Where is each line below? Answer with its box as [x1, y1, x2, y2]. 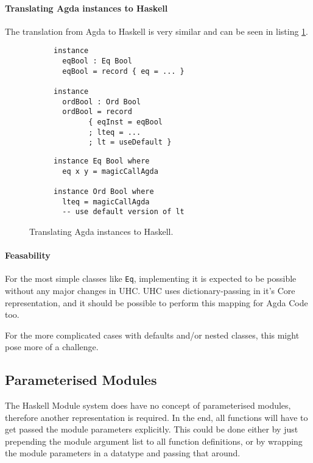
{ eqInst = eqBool [88, 117, 163, 126]
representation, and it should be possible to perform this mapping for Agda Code [5, 296, 308, 309]
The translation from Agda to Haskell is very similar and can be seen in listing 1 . [5, 24, 309, 37]
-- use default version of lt [62, 207, 185, 217]
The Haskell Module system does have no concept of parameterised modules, [5, 399, 291, 412]
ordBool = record [62, 107, 132, 117]
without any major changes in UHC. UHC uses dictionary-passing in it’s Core [5, 284, 295, 296]
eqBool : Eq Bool [62, 57, 132, 66]
